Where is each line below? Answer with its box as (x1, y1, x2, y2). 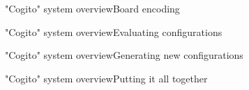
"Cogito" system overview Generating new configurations (5, 48, 243, 62)
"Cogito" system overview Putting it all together (5, 71, 208, 85)
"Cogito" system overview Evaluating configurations (5, 24, 222, 39)
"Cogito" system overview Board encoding (5, 1, 180, 15)
